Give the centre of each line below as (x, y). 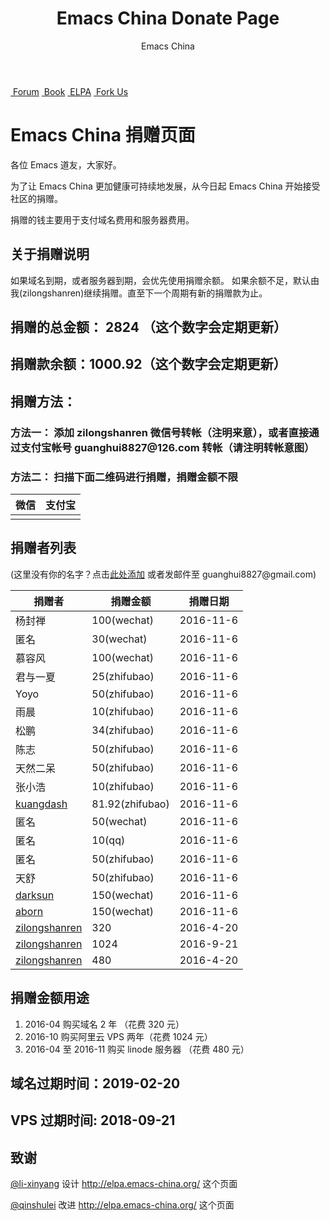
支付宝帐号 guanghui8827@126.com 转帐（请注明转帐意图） (167, 447)
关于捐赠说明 (50, 254)
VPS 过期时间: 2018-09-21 (93, 1120)
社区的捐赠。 (36, 198)
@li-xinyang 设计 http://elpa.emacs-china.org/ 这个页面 (124, 1184)
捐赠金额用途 (50, 998)
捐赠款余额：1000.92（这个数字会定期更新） (148, 364)
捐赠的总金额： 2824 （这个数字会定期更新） (148, 327)
